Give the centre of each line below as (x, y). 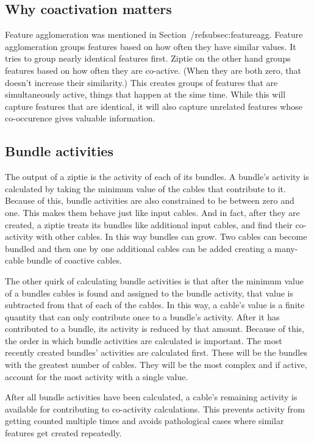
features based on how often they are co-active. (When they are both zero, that (153, 70)
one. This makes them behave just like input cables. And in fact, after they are (152, 212)
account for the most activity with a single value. (97, 376)
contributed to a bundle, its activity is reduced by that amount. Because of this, (155, 329)
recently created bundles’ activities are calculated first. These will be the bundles (156, 352)
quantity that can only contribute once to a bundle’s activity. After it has (142, 316)
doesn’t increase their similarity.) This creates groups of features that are (141, 82)
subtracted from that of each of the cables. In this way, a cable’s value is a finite (155, 305)
